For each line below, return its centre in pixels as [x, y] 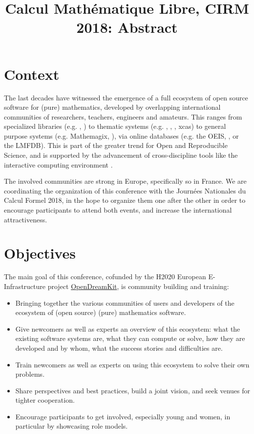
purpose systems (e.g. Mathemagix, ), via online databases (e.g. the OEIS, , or [121, 135]
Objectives [40, 253]
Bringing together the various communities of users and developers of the [125, 302]
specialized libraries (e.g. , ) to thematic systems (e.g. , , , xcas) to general [115, 126]
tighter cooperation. [45, 400]
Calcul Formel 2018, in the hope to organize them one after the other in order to [125, 200]
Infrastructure [25, 286]
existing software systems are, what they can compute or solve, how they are [130, 338]
